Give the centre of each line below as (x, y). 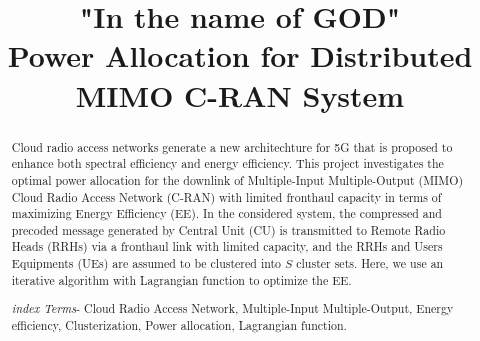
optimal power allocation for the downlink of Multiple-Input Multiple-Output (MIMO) (237, 179)
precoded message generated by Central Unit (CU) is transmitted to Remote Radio (228, 229)
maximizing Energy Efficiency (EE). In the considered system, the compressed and (226, 213)
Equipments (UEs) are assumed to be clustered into (146, 263)
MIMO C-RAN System (240, 94)
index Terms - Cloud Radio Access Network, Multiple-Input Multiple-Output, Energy (232, 308)
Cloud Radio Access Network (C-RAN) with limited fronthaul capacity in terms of (226, 196)
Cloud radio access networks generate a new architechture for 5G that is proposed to (232, 146)
